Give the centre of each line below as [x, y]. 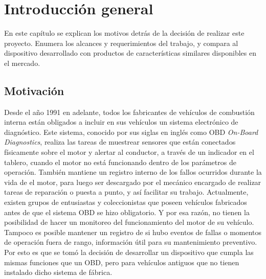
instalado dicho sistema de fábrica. [58, 272]
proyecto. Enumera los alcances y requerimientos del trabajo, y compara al [121, 43]
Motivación [34, 90]
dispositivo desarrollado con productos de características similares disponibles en [130, 53]
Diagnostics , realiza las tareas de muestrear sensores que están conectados [120, 142]
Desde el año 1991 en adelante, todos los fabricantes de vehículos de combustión [129, 112]
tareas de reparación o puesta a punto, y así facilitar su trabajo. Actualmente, [126, 192]
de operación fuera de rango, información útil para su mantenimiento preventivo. [131, 242]
